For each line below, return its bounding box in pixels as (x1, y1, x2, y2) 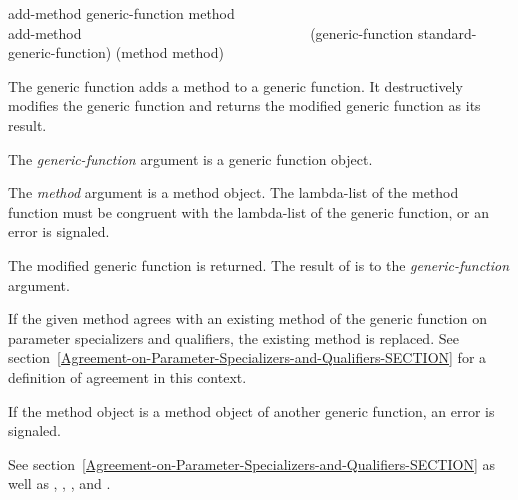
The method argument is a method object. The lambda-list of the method (8, 182, 459, 203)
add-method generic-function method (8, 3, 235, 23)
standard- (417, 22, 477, 43)
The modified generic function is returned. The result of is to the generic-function (8, 254, 510, 275)
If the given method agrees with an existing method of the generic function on (8, 308, 487, 329)
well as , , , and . (8, 473, 111, 494)
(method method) (115, 42, 224, 63)
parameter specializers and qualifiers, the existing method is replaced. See (8, 327, 459, 348)
